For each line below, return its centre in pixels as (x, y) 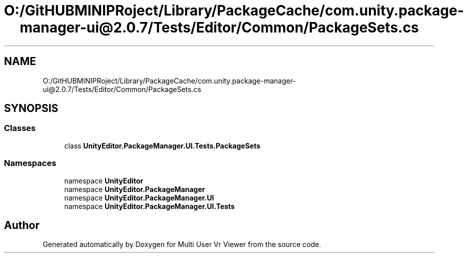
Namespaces (30, 163)
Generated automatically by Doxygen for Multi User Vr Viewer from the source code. (182, 244)
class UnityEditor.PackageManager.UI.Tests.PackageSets (162, 145)
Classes (20, 128)
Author (22, 225)
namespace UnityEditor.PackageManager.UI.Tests (149, 206)
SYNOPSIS (31, 108)
